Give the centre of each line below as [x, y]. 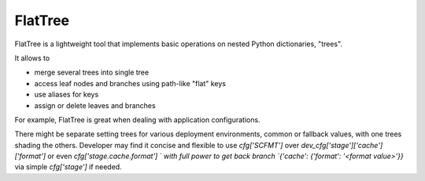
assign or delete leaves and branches [95, 105]
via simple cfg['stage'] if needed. [68, 167]
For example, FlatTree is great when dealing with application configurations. [137, 119]
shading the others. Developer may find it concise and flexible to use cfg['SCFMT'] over [157, 145]
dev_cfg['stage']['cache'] [342, 145]
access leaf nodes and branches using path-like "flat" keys [130, 83]
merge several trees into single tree [92, 72]
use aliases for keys [67, 95]
